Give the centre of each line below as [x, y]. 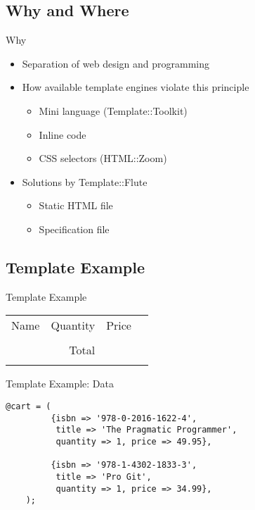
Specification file [74, 229]
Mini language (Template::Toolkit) [113, 110]
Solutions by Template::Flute [85, 181]
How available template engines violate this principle [136, 87]
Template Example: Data [60, 384]
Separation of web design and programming [116, 63]
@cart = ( [28, 406]
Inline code [63, 134]
